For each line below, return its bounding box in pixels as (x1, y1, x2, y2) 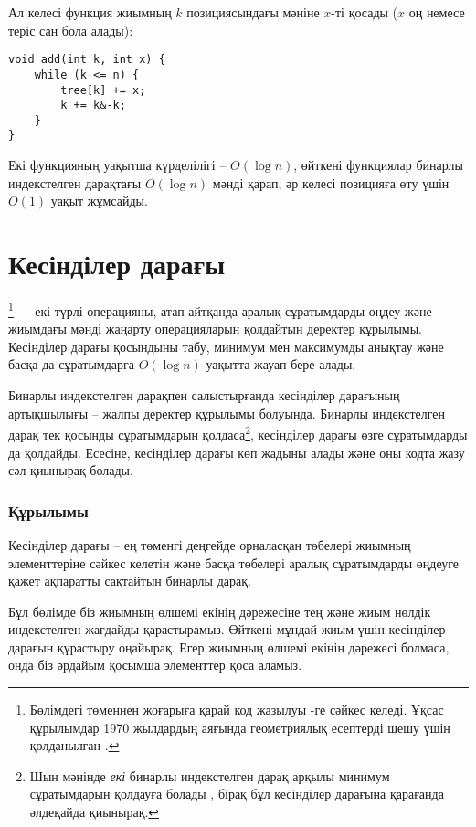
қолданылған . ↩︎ (29, 736, 120, 755)
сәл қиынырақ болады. (8, 461, 133, 480)
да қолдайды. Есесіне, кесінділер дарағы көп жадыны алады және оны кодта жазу (8, 442, 465, 461)
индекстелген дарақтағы (8, 173, 142, 192)
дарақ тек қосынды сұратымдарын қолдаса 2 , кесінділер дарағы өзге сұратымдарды (8, 422, 468, 443)
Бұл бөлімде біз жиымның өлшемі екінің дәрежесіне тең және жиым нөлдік (8, 601, 431, 620)
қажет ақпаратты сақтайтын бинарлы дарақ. (8, 571, 251, 590)
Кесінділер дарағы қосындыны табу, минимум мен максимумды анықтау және (8, 336, 444, 355)
